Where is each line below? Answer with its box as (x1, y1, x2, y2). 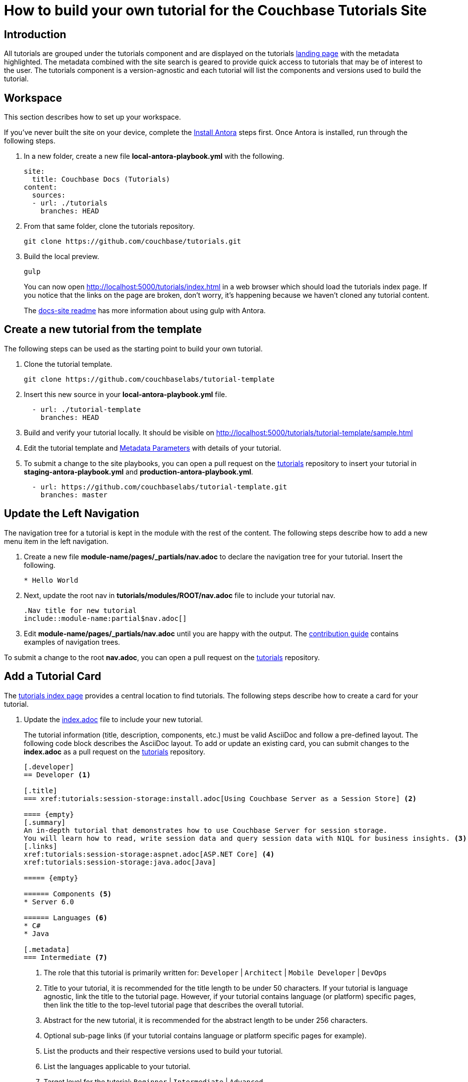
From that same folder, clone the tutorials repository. (24, 222, 195, 231)
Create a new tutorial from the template (4, 323, 202, 336)
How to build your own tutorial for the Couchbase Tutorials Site (4, 2, 427, 19)
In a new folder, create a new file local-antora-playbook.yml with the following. (24, 152, 285, 161)
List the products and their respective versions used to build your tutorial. (44, 1046, 283, 1055)
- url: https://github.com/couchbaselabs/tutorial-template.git (32, 482, 288, 491)
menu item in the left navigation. (4, 537, 109, 545)
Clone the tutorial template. (24, 359, 113, 368)
